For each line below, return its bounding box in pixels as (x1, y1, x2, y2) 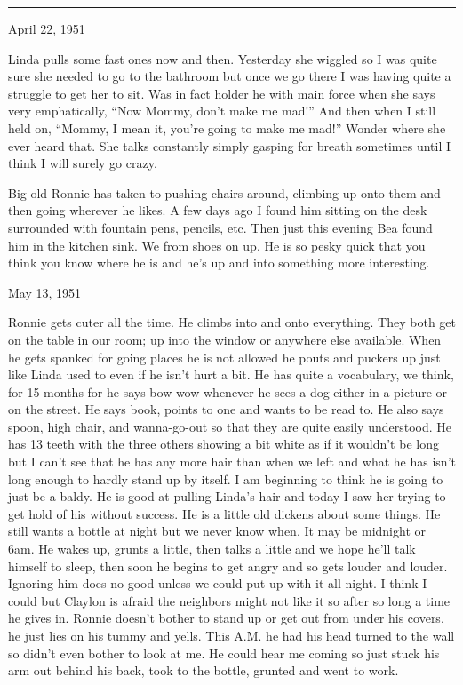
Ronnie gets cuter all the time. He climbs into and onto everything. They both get (8, 313, 457, 331)
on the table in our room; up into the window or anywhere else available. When (8, 330, 442, 348)
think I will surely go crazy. (8, 154, 157, 172)
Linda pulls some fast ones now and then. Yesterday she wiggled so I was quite (8, 49, 437, 68)
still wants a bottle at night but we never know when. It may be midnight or (8, 522, 426, 540)
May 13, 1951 (8, 283, 82, 301)
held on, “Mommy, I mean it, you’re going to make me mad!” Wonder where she (8, 118, 446, 137)
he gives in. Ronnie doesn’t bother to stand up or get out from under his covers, (8, 609, 444, 627)
